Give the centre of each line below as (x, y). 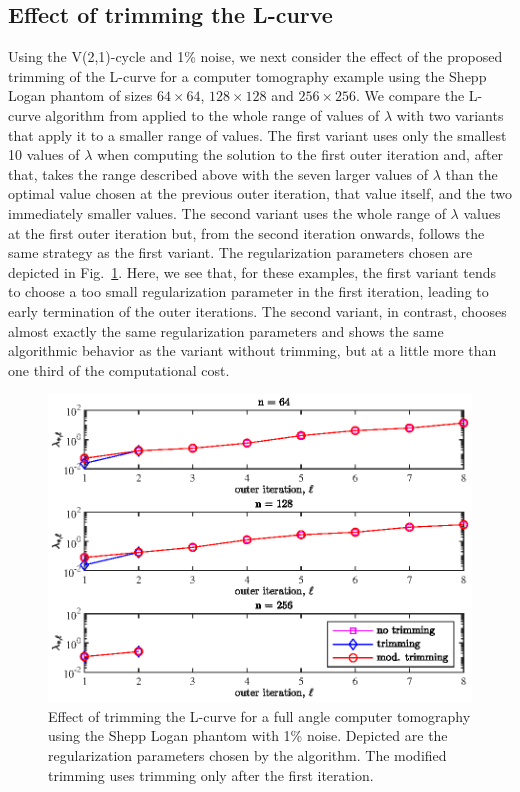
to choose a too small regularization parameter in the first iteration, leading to (248, 291)
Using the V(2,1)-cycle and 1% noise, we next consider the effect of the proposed (255, 56)
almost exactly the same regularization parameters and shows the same (226, 330)
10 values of (44, 154)
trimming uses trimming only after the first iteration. (211, 774)
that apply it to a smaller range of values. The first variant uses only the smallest (257, 134)
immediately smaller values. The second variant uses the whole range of (227, 212)
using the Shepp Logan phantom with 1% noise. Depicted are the (248, 735)
